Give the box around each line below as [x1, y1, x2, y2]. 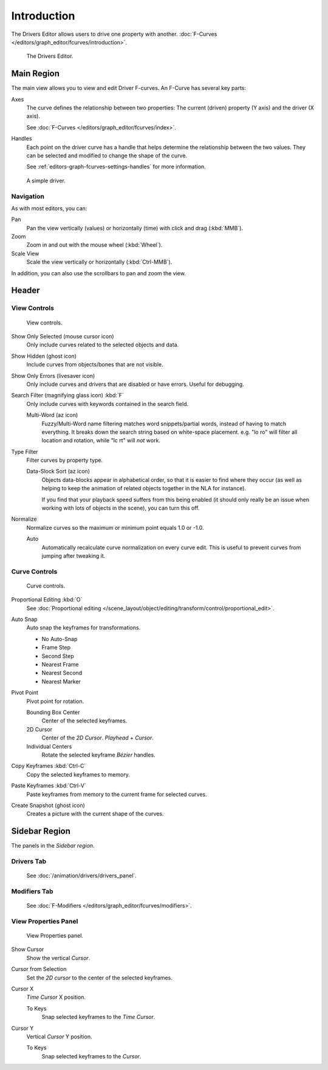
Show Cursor [11, 945, 44, 953]
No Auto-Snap [41, 635, 78, 642]
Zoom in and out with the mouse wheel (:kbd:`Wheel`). [26, 241, 163, 249]
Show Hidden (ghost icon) [11, 352, 77, 360]
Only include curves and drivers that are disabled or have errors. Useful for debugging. [26, 380, 244, 388]
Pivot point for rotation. [26, 698, 84, 705]
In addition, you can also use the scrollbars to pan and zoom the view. [11, 269, 186, 276]
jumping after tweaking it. [41, 552, 106, 559]
